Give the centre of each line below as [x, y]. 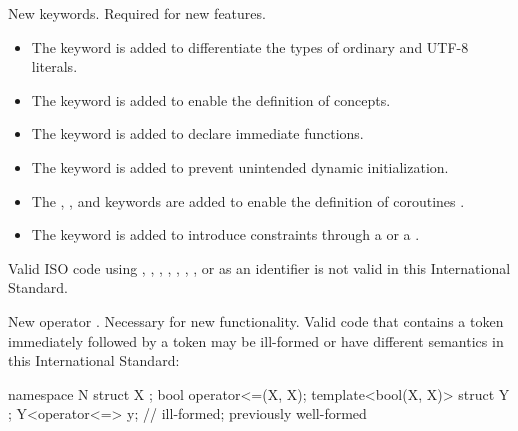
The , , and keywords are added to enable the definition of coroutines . [248, 200]
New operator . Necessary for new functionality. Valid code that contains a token [256, 320]
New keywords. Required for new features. [137, 13]
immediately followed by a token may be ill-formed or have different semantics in [256, 340]
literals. [54, 66]
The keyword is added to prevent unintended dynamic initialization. [240, 166]
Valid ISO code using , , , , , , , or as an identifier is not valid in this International [259, 267]
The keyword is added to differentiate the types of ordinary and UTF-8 [250, 46]
